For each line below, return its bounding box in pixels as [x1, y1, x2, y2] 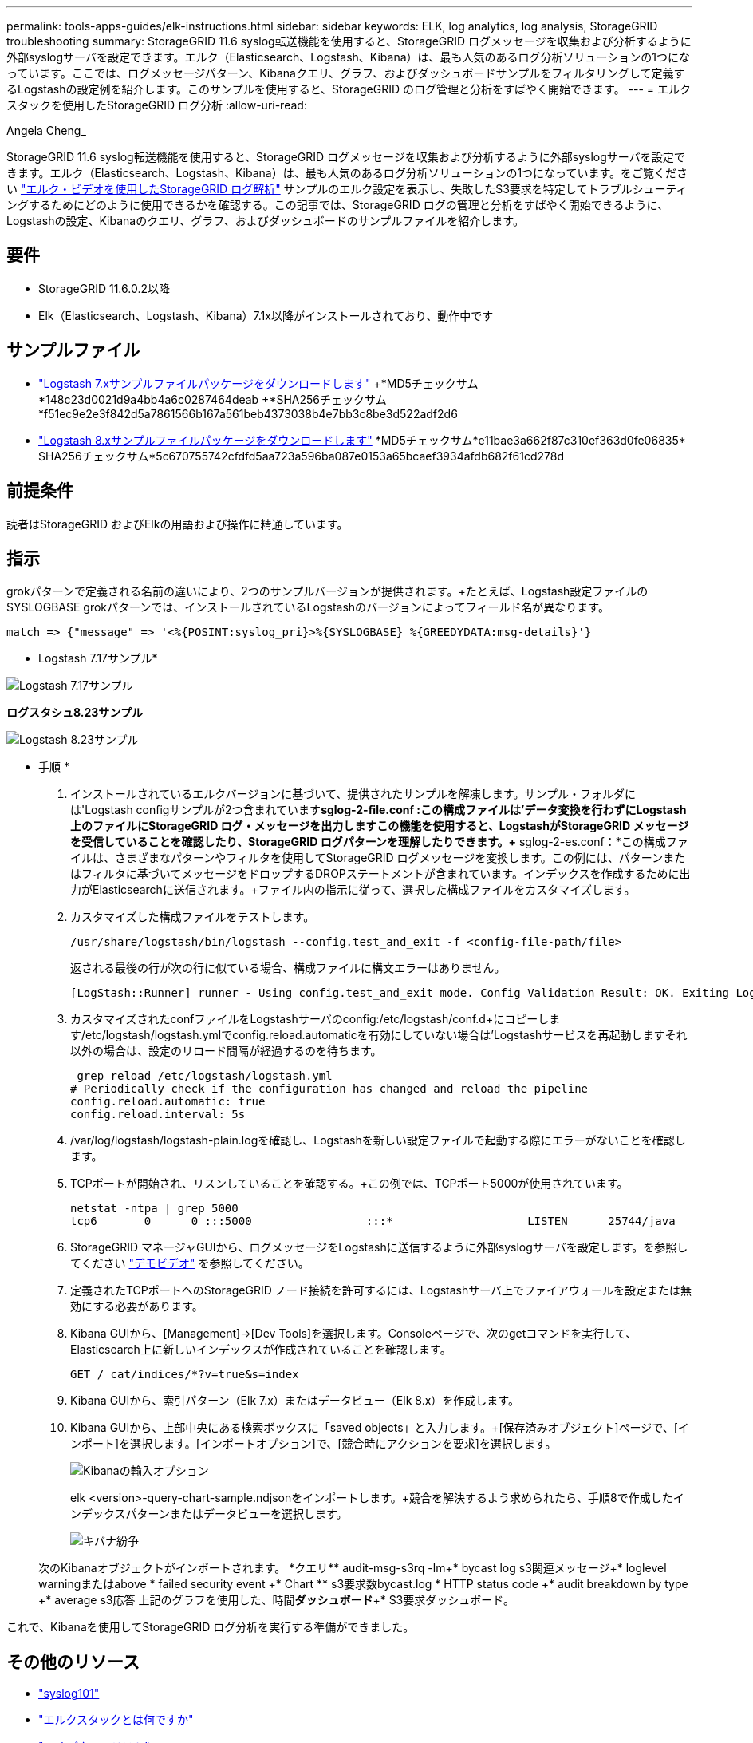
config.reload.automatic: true [70, 1095, 266, 1109]
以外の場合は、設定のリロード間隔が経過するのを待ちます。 [70, 1044, 382, 1058]
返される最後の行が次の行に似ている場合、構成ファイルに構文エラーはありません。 [70, 961, 506, 975]
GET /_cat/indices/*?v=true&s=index [70, 1368, 299, 1381]
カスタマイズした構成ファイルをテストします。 [70, 910, 315, 924]
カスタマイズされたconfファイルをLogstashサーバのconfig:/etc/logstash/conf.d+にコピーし [70, 1012, 550, 1026]
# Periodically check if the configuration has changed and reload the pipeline [70, 1082, 589, 1096]
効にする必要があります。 [70, 1299, 203, 1314]
